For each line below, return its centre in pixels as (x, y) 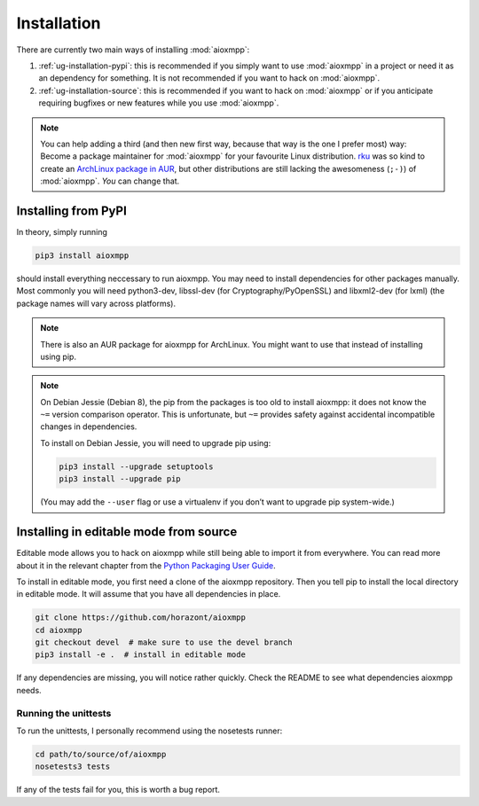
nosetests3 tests (73, 767)
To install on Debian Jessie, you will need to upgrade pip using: (156, 442)
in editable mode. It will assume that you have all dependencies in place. (149, 594)
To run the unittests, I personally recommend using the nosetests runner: (149, 731)
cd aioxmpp (59, 630)
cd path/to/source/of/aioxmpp (101, 754)
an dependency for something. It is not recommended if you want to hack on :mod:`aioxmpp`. (209, 78)
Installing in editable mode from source (127, 532)
